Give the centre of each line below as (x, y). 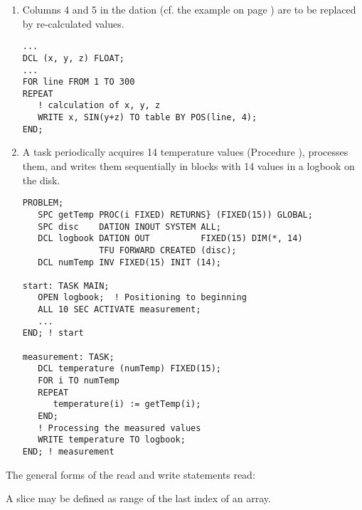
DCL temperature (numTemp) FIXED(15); (129, 369)
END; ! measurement (68, 452)
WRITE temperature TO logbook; (112, 440)
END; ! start (53, 333)
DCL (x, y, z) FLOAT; (73, 58)
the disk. (41, 180)
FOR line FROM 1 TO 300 (79, 82)
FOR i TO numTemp (79, 381)
